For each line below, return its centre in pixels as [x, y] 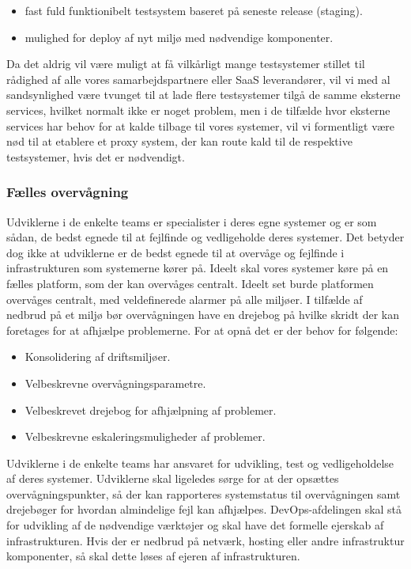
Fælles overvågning [68, 192]
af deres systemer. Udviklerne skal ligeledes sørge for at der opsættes [173, 478]
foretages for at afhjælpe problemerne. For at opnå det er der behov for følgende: [202, 330]
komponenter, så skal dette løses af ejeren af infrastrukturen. [153, 556]
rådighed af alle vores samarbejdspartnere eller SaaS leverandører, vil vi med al [198, 79]
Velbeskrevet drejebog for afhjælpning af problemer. [151, 410]
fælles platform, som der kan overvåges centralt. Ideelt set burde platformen [190, 283]
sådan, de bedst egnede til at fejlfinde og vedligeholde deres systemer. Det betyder [205, 237]
